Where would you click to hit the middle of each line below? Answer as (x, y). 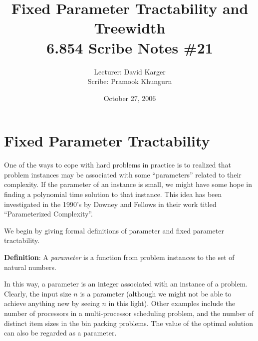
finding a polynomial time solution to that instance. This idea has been (113, 194)
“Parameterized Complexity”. (48, 214)
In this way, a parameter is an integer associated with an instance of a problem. (126, 284)
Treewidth (130, 28)
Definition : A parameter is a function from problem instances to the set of (119, 257)
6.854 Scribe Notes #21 (130, 47)
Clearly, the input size (38, 293)
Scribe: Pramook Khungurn (130, 81)
